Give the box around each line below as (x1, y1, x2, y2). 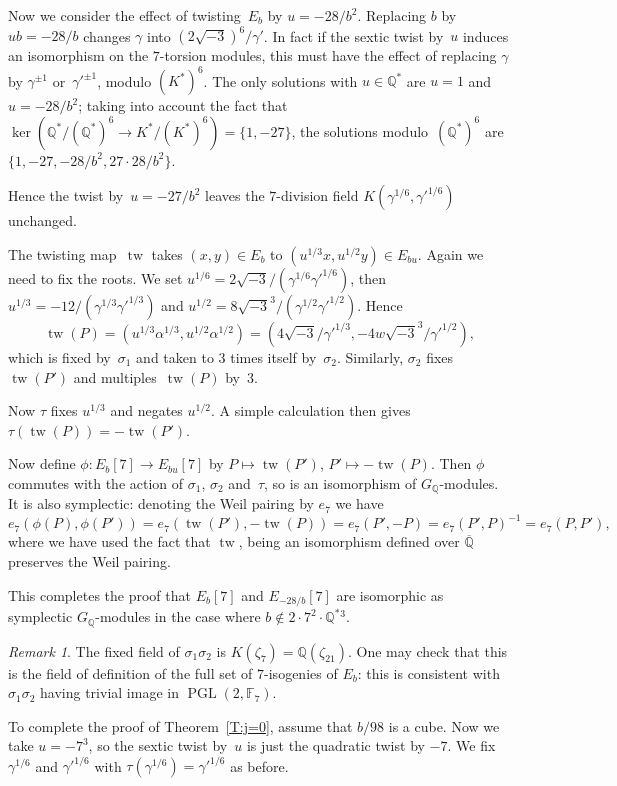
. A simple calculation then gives (211, 400, 411, 421)
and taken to (136, 346, 214, 367)
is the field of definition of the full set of (8, 662, 253, 683)
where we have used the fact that (8, 531, 211, 552)
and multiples (73, 366, 157, 387)
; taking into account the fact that (78, 95, 288, 116)
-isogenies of (264, 662, 338, 683)
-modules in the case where (95, 606, 261, 627)
